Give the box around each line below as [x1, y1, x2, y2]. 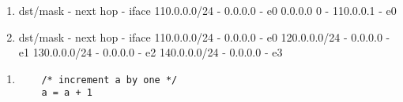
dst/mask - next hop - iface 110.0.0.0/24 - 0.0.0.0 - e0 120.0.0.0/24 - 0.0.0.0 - [18, 28, 390, 45]
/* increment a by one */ [41, 74, 178, 86]
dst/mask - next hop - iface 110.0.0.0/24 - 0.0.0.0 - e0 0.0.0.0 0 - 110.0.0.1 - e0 [18, 2, 397, 18]
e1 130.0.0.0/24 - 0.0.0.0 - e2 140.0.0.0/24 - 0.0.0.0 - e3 [18, 44, 283, 60]
